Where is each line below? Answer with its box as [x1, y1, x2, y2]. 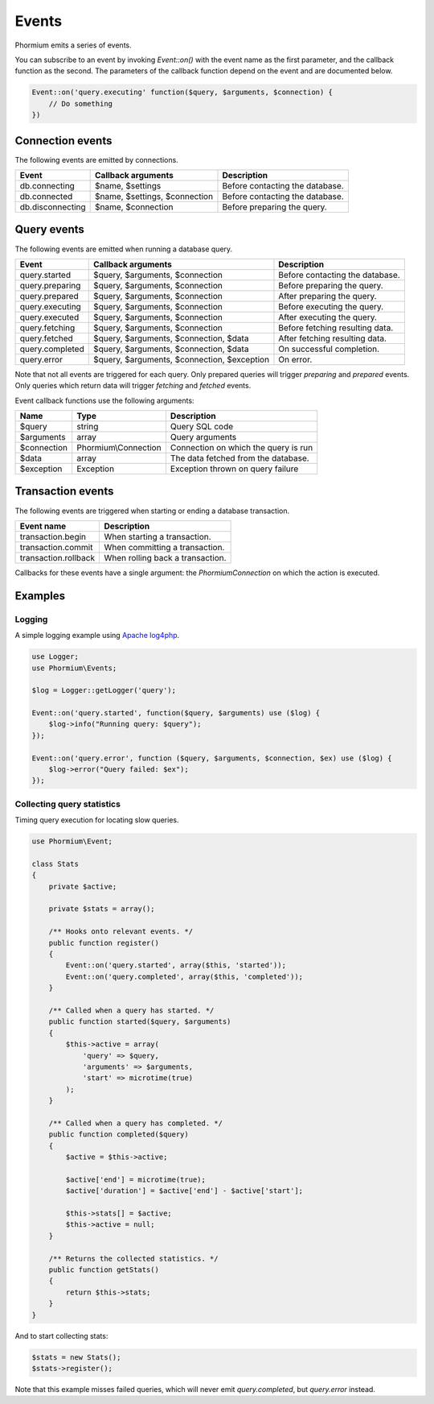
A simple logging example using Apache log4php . [14, 631, 180, 640]
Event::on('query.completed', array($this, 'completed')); [65, 971, 304, 981]
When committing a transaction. [104, 541, 225, 553]
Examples [14, 589, 66, 603]
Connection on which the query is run [170, 442, 313, 454]
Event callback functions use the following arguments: [14, 396, 194, 405]
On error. [278, 354, 313, 365]
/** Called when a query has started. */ [48, 1005, 215, 1015]
